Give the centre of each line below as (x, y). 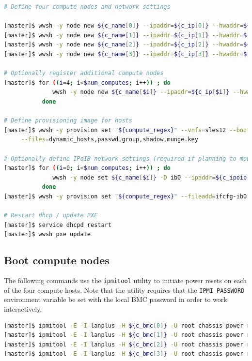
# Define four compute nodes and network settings (87, 7)
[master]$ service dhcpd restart (58, 225)
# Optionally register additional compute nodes (84, 73)
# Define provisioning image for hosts (68, 121)
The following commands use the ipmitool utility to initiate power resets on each (125, 280)
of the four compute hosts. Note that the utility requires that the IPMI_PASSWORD (124, 290)
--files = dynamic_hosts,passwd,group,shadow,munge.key (110, 140)
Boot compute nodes (57, 260)
